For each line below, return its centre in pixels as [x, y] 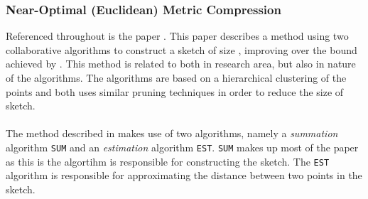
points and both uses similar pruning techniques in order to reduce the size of [175, 91]
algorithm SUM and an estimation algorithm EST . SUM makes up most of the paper [182, 147]
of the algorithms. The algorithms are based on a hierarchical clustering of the [176, 77]
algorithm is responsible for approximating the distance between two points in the [184, 175]
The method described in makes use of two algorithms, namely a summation [172, 133]
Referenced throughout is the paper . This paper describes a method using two [177, 36]
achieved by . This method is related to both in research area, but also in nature [181, 64]
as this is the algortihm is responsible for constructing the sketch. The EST [168, 161]
